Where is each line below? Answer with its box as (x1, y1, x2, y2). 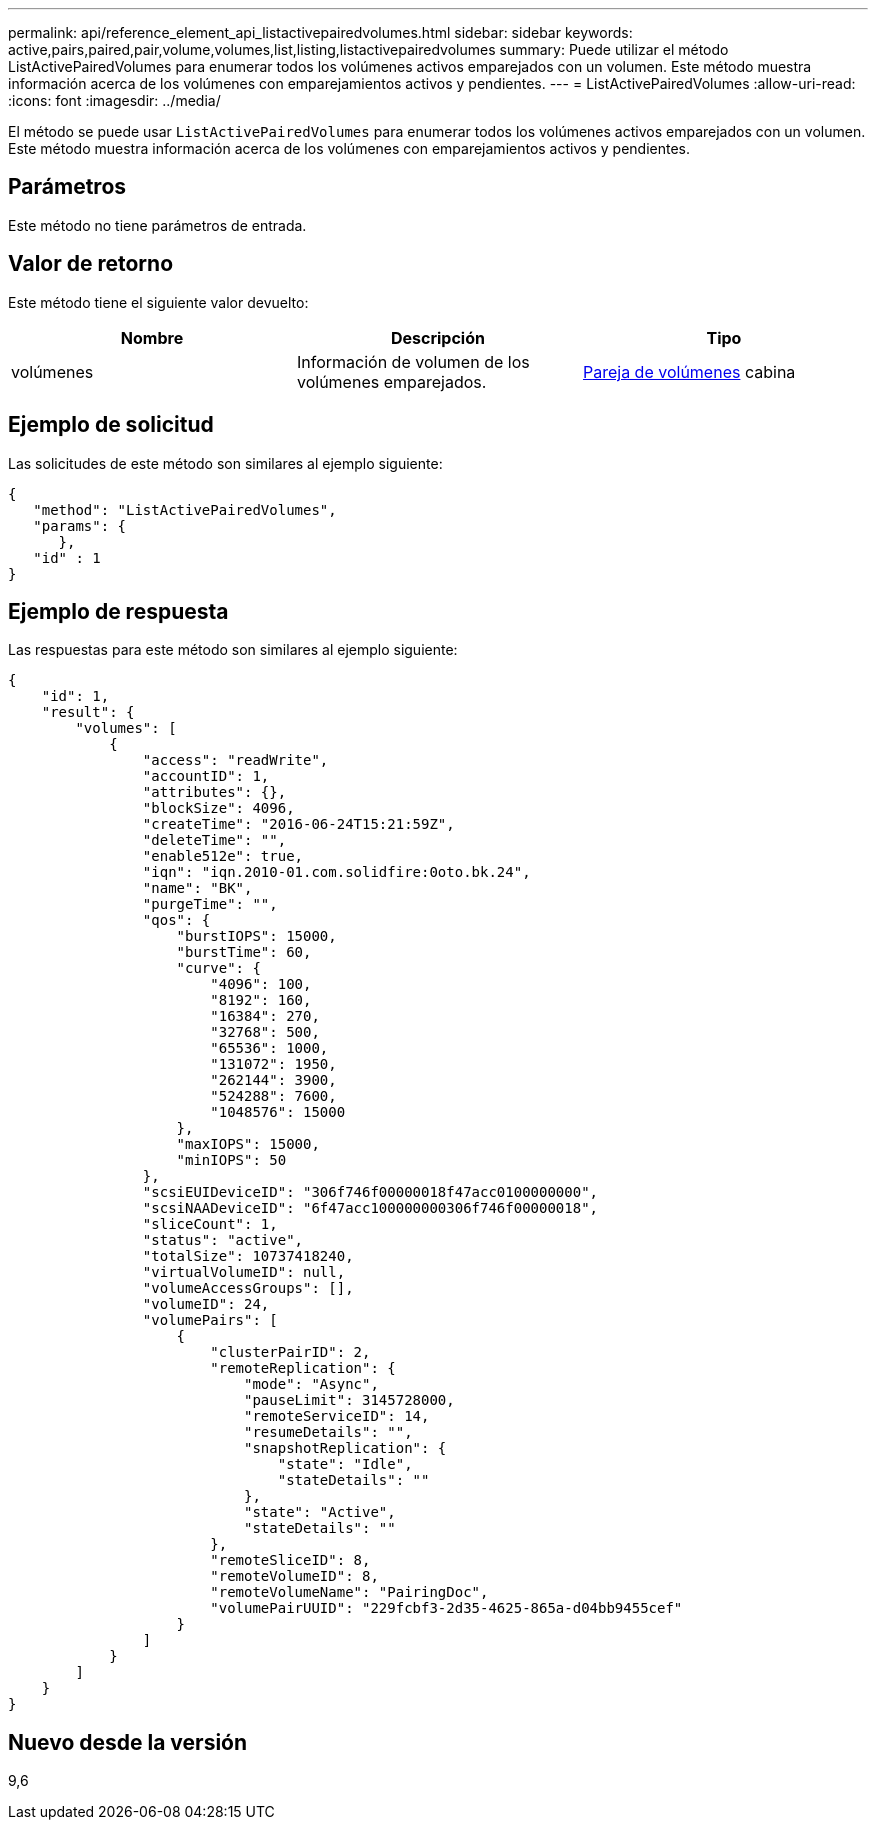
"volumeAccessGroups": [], (142, 1280, 354, 1297)
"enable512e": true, (142, 848, 304, 865)
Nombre (120, 327, 184, 348)
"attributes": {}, (142, 784, 287, 801)
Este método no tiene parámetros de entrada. (8, 216, 307, 234)
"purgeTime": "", (142, 896, 278, 913)
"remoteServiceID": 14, (244, 1408, 430, 1425)
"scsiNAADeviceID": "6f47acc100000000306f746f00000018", (142, 1200, 599, 1217)
